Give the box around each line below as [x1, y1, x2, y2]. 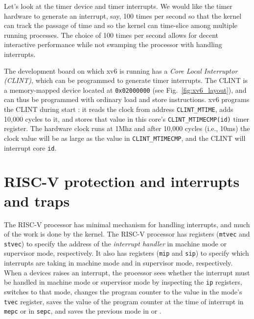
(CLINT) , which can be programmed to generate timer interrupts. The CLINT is [4, 75, 248, 85]
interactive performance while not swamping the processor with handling [4, 39, 222, 50]
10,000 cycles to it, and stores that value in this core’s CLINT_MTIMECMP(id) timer [4, 113, 250, 124]
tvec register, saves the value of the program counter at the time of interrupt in [4, 296, 244, 306]
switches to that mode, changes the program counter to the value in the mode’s [4, 286, 242, 296]
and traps [4, 190, 70, 211]
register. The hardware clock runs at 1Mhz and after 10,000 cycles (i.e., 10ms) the [4, 123, 250, 133]
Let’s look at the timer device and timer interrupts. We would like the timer [4, 1, 232, 11]
